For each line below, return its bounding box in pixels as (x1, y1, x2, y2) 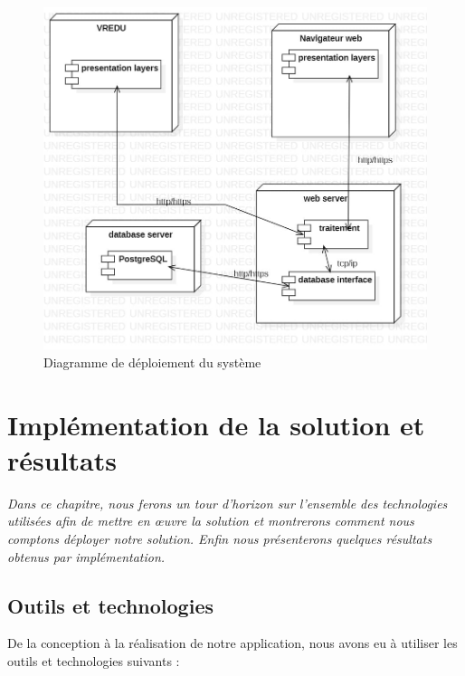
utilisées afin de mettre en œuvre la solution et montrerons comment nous (7, 511, 414, 530)
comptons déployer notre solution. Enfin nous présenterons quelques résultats (7, 529, 432, 547)
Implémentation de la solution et (7, 405, 425, 443)
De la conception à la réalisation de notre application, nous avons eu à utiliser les (7, 633, 458, 652)
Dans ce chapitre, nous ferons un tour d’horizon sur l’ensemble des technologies (7, 493, 448, 512)
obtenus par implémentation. (7, 547, 166, 566)
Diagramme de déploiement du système (43, 352, 261, 371)
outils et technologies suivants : (7, 651, 180, 670)
